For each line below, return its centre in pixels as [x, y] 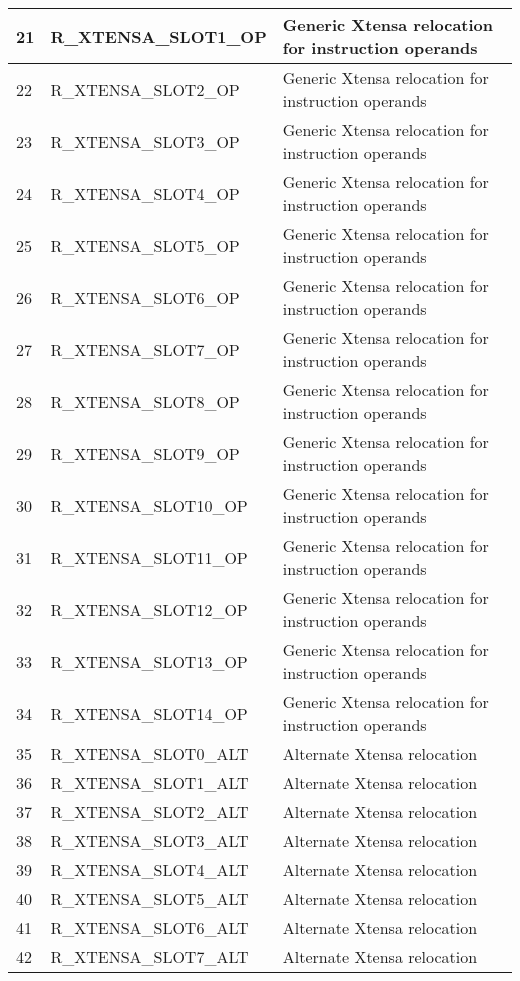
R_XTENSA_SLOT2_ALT [149, 811]
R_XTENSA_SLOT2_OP [145, 89]
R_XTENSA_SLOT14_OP [149, 713]
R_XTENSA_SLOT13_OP [149, 661]
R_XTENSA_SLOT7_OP [145, 349]
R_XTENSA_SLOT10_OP [149, 505]
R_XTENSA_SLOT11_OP [149, 557]
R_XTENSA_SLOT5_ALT [149, 898]
